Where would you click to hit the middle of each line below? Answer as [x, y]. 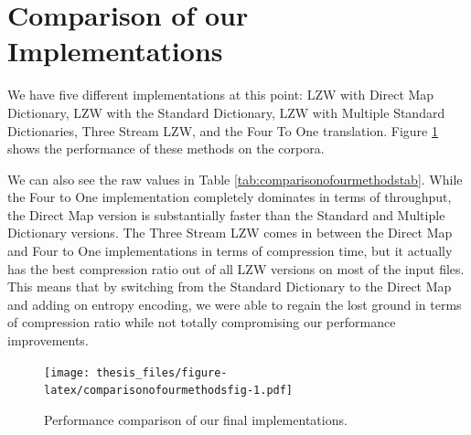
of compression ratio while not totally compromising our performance [202, 322]
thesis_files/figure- [162, 372]
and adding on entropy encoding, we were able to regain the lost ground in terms [235, 304]
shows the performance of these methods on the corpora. [166, 149]
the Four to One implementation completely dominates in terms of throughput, [230, 197]
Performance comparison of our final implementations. [196, 419]
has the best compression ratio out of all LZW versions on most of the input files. [236, 268]
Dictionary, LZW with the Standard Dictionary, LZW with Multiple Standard [226, 112]
